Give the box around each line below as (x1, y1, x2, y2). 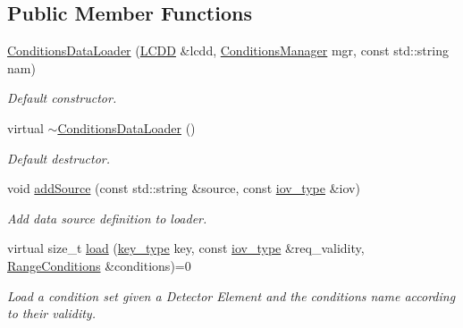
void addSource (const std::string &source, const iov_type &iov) (7, 179, 360, 198)
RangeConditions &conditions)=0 (7, 256, 191, 274)
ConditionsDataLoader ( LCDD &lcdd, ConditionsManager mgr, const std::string (7, 41, 449, 60)
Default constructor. (7, 88, 117, 107)
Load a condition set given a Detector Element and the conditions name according (7, 286, 456, 305)
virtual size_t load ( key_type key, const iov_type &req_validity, (7, 239, 365, 257)
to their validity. (7, 304, 96, 323)
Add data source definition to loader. (7, 208, 207, 227)
